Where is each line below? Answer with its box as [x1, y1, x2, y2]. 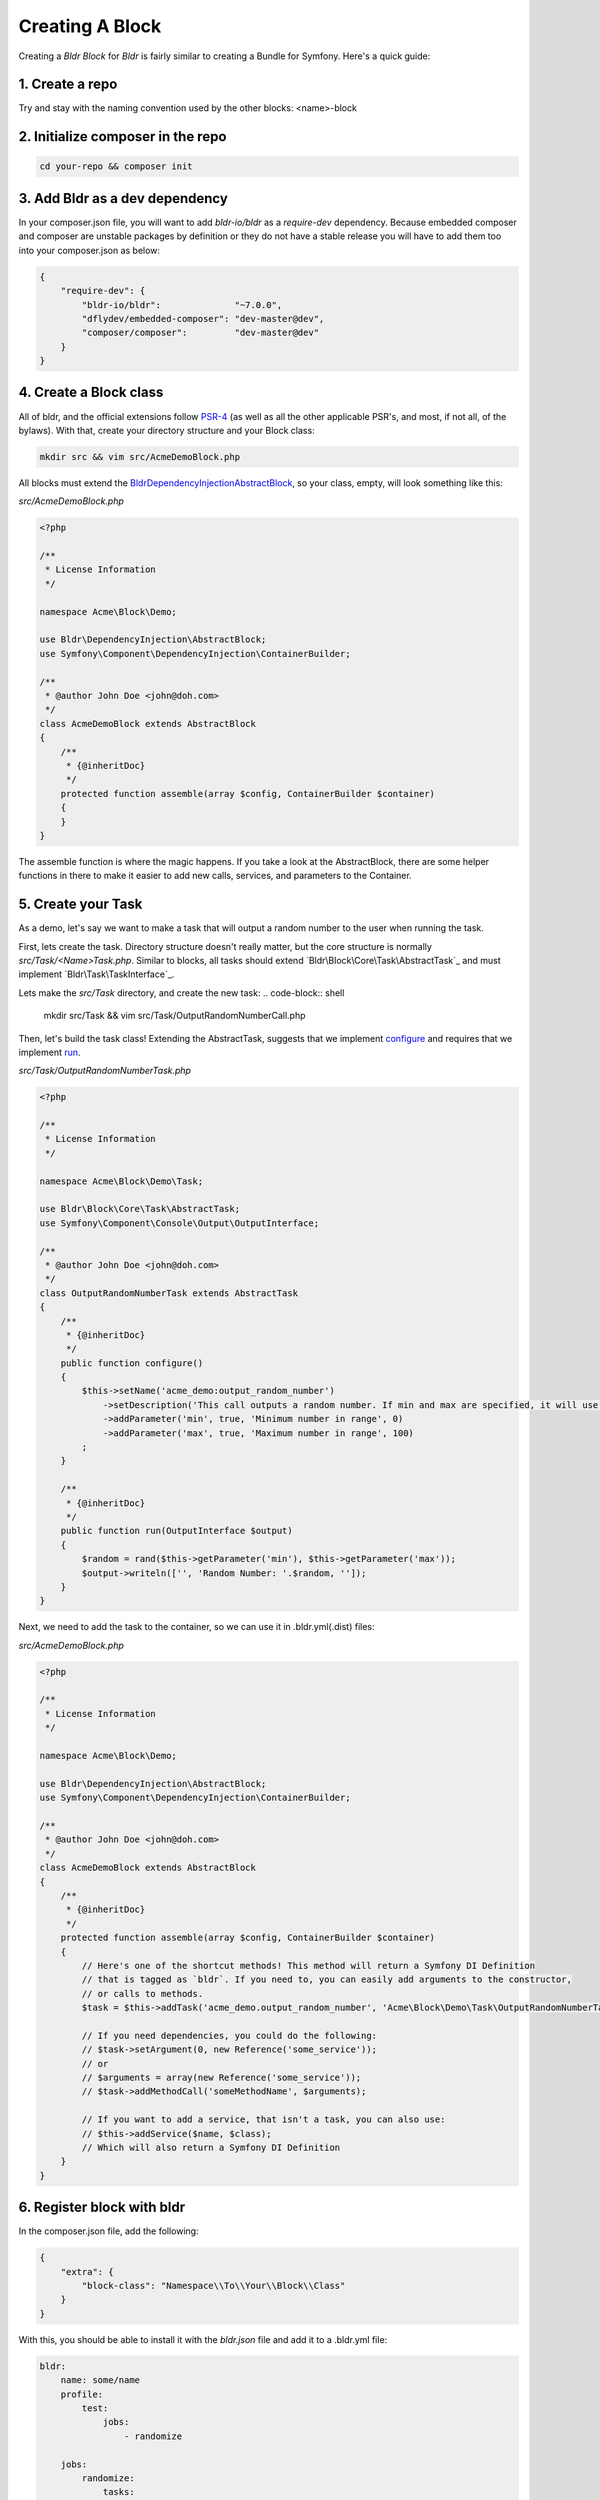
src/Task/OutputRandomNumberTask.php [18, 1065, 192, 1077]
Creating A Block [18, 15, 162, 37]
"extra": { [60, 2266, 114, 2277]
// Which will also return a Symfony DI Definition [81, 2141, 341, 2153]
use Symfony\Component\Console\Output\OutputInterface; [39, 1217, 320, 1229]
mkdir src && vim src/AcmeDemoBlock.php [39, 451, 240, 462]
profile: [60, 2388, 104, 2400]
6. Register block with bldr [18, 2199, 186, 2216]
